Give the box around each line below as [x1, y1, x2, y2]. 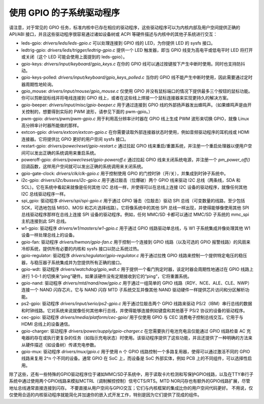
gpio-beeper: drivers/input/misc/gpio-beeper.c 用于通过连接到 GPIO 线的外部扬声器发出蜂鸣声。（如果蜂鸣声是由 [21, 102, 248, 108]
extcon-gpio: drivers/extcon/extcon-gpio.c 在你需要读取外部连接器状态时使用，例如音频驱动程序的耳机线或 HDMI [21, 129, 249, 135]
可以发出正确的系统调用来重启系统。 [25, 150, 99, 156]
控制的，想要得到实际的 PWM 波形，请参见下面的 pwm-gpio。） [25, 109, 153, 115]
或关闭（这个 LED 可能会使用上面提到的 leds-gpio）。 [21, 54, 128, 60]
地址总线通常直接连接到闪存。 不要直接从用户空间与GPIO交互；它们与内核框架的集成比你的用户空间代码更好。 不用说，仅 [9, 385, 253, 391]
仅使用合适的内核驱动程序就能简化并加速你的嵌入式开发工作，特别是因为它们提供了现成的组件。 [9, 392, 202, 398]
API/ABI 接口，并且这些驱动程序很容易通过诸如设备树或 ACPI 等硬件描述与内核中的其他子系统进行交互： [9, 31, 218, 37]
